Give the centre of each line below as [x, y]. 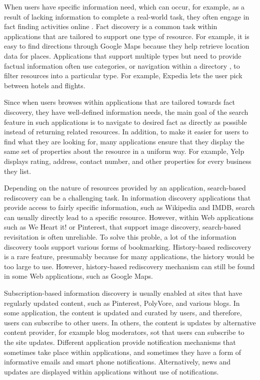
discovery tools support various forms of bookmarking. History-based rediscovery [128, 246]
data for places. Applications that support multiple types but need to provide [123, 55]
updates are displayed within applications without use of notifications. [111, 371]
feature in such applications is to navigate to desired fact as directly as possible [125, 122]
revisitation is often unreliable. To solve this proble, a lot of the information [120, 237]
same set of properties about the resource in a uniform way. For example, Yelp [124, 151]
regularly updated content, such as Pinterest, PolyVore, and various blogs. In [122, 303]
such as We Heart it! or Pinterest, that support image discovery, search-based [122, 227]
